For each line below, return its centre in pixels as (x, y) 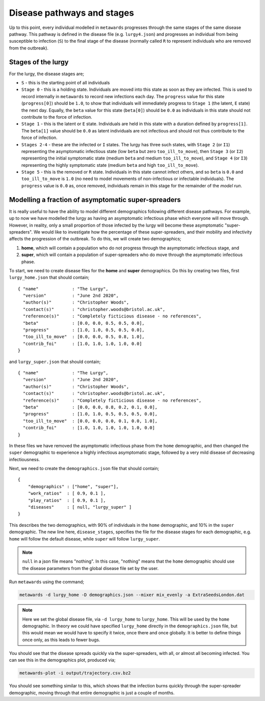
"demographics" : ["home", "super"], (73, 486)
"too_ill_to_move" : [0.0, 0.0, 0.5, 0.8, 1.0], (84, 337)
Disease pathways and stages (72, 13)
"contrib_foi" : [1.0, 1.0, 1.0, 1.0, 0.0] (82, 344)
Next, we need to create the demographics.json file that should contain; (84, 468)
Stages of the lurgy (39, 62)
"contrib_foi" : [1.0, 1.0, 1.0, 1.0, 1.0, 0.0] (89, 428)
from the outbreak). (29, 48)
